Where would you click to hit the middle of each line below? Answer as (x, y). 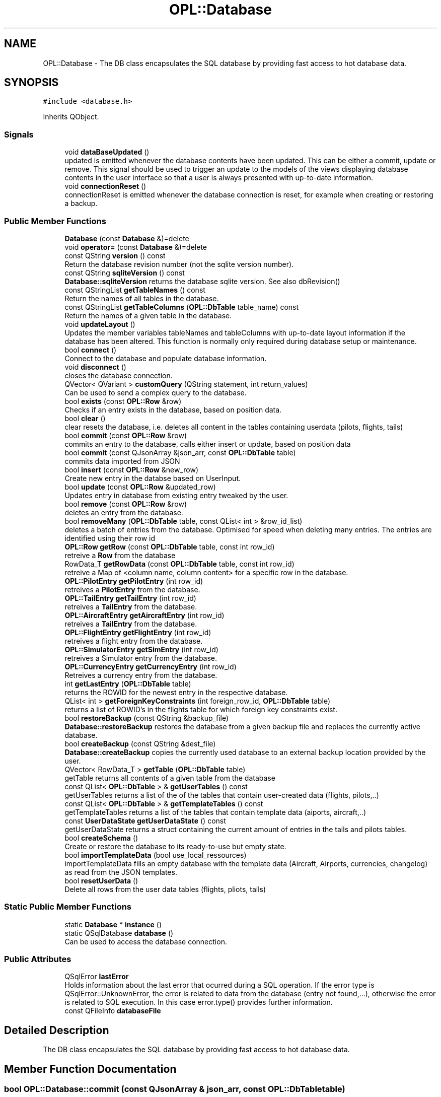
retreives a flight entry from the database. (134, 641)
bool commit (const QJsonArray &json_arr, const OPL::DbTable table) (180, 452)
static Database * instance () (113, 924)
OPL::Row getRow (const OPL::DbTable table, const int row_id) (170, 546)
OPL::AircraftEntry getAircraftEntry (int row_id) (144, 615)
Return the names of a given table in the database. (148, 315)
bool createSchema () (101, 838)
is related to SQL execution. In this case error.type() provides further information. (199, 1002)
